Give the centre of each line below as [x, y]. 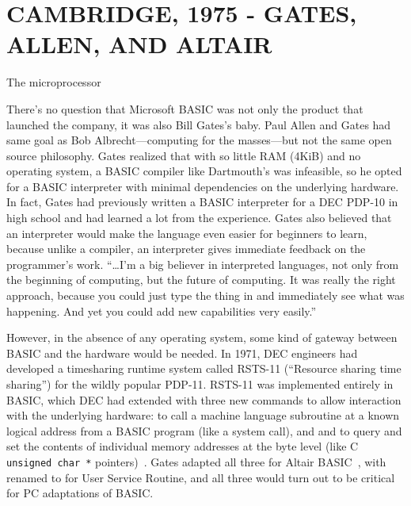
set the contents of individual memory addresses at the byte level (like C [183, 446]
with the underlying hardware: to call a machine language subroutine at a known [203, 415]
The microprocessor [54, 82]
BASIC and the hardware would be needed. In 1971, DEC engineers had [182, 353]
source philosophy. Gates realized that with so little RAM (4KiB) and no [184, 155]
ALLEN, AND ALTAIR [139, 44]
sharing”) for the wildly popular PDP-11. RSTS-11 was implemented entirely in [200, 384]
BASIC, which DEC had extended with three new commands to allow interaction [204, 399]
